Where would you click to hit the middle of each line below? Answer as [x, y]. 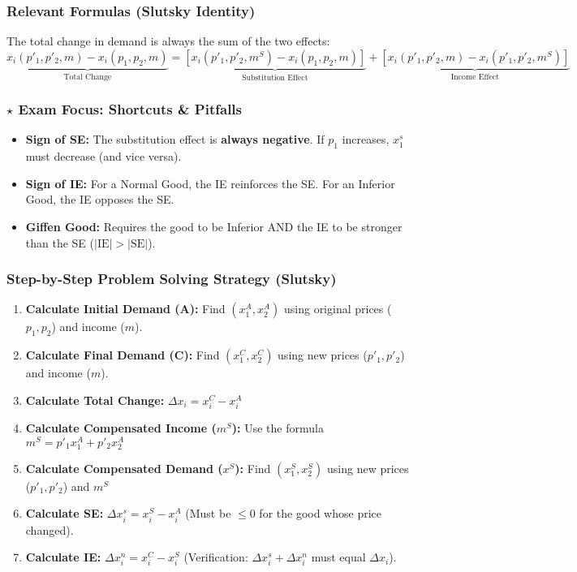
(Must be [208, 513]
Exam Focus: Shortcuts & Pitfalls [130, 109]
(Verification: [216, 557]
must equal [338, 557]
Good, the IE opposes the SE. [100, 199]
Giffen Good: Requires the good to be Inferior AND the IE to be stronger [214, 227]
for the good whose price [321, 513]
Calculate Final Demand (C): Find [123, 355]
